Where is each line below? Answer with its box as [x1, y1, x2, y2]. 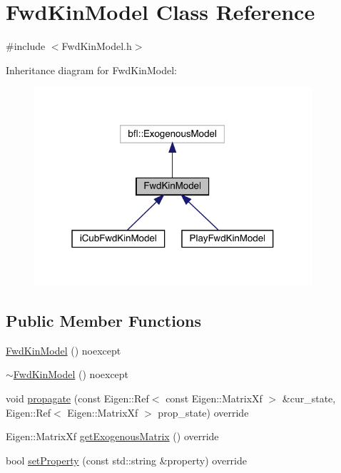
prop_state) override [158, 405, 249, 419]
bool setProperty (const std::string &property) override [6, 452, 247, 467]
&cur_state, [282, 391, 336, 406]
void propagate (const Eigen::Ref [6, 391, 149, 406]
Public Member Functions [6, 310, 201, 332]
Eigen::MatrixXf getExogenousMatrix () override [6, 429, 219, 444]
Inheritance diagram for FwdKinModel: [6, 62, 177, 77]
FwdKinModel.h [61, 39, 132, 54]
